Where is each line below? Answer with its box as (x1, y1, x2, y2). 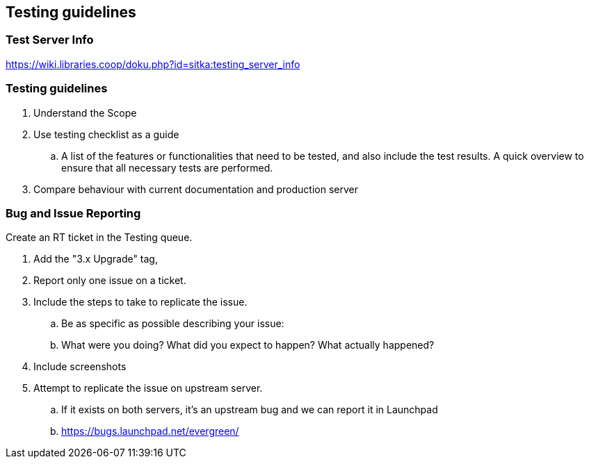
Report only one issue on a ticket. (33, 274, 186, 287)
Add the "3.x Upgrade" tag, (33, 253, 158, 265)
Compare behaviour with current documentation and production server (33, 183, 358, 195)
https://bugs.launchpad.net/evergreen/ (61, 425, 239, 438)
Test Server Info (6, 33, 94, 47)
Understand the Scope (33, 106, 137, 119)
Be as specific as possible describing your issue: (61, 317, 284, 330)
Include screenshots (33, 361, 127, 373)
